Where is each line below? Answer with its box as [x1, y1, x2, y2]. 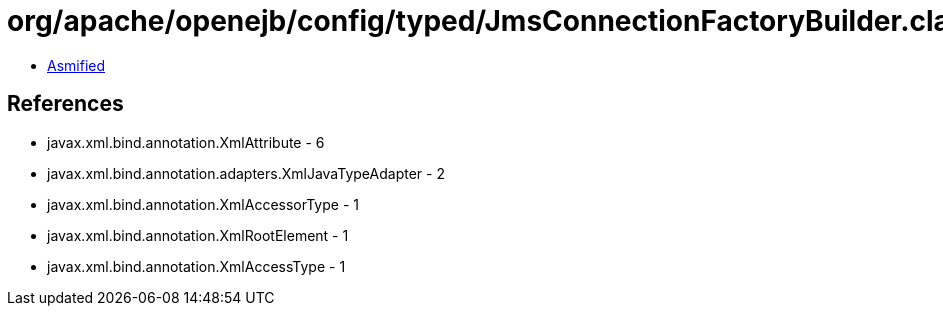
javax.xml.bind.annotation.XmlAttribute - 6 [47, 133, 325, 151]
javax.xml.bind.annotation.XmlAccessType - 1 [47, 257, 346, 275]
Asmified [47, 56, 106, 74]
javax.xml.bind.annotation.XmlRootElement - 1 [47, 226, 349, 244]
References [7, 91, 124, 117]
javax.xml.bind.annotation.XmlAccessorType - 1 [47, 195, 359, 213]
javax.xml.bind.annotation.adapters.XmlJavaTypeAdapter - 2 [47, 164, 445, 182]
